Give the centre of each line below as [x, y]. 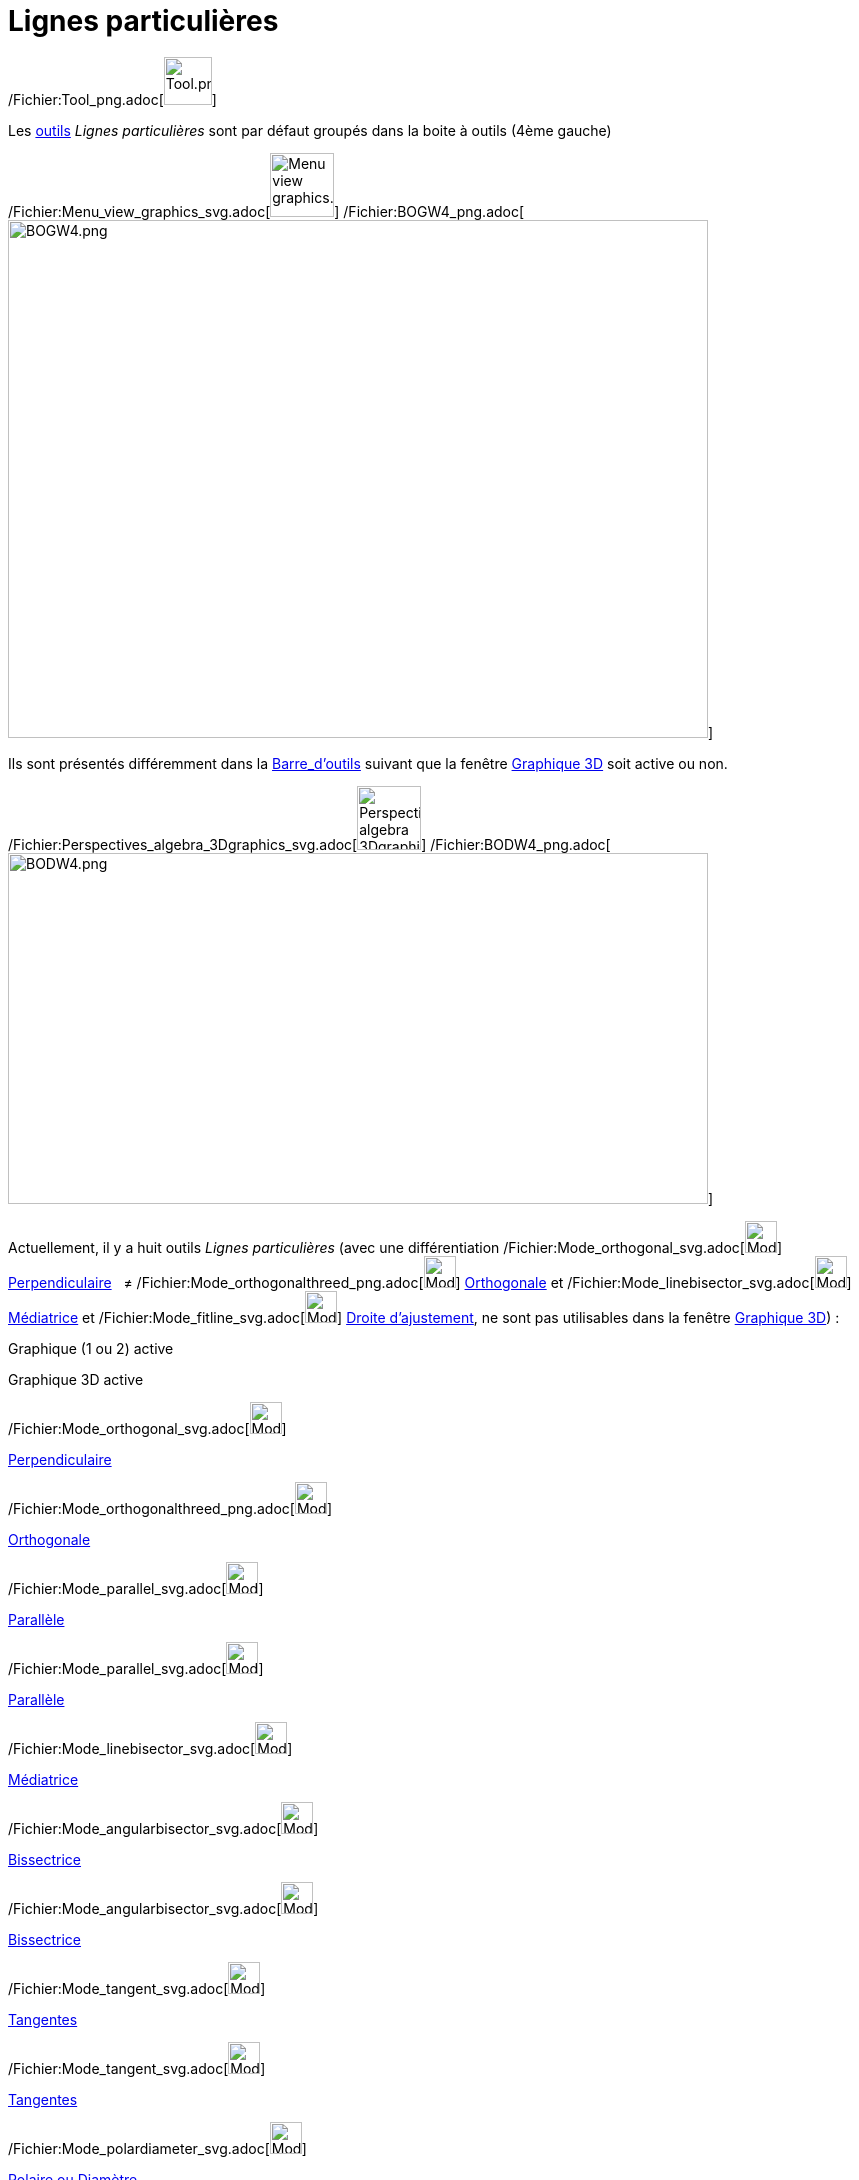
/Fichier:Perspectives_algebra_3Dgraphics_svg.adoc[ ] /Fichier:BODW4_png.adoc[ [309, 844]
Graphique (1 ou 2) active [91, 1348]
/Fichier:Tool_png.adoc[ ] [112, 99]
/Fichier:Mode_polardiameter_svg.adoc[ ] [157, 2148]
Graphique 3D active [76, 1379]
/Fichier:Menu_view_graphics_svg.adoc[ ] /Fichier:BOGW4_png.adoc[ [266, 211]
